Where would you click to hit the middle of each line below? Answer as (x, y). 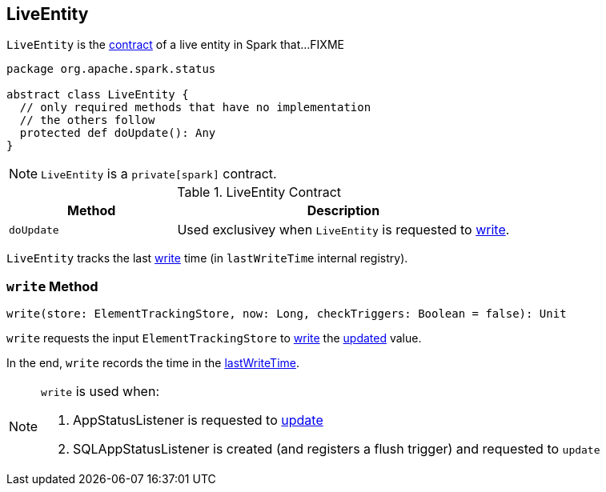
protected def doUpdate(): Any (118, 133)
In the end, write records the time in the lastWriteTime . (153, 363)
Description (343, 211)
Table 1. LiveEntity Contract (259, 192)
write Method (52, 286)
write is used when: (100, 392)
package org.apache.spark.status (111, 69)
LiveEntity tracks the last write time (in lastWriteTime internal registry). (207, 258)
